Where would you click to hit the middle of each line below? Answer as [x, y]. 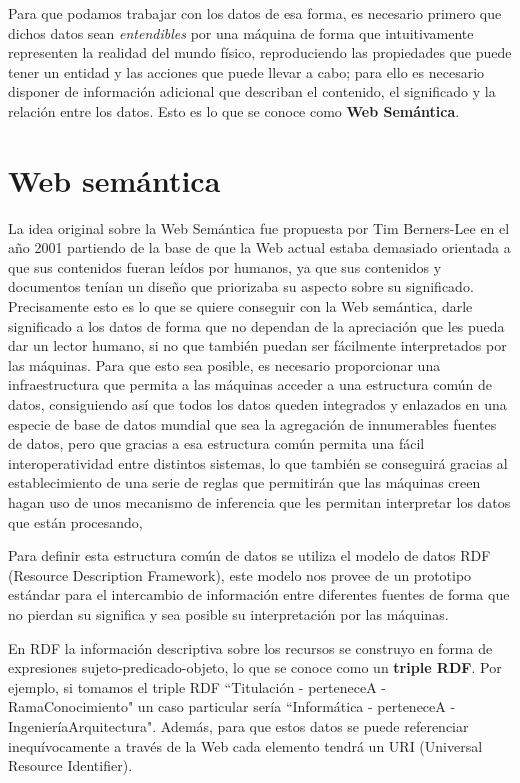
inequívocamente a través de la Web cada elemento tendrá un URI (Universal [245, 745]
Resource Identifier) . [70, 765]
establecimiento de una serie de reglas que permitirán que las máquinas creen [244, 482]
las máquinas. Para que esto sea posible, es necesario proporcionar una [224, 364]
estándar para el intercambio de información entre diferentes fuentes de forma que [259, 594]
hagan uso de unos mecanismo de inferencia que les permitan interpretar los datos [259, 502]
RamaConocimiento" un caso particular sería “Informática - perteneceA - [232, 706]
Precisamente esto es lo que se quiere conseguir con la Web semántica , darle [240, 306]
